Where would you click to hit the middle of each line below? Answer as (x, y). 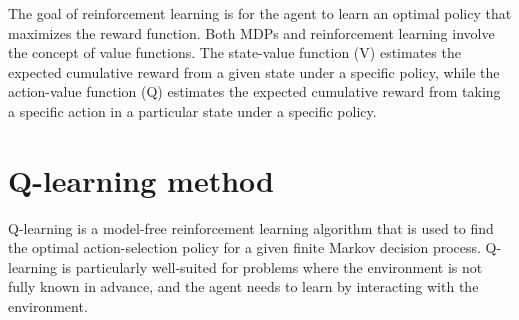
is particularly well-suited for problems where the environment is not (272, 266)
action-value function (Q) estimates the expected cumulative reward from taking (254, 91)
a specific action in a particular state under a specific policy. (192, 110)
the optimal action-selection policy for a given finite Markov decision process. (244, 247)
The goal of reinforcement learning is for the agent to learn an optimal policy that (260, 13)
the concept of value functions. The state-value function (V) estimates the (234, 52)
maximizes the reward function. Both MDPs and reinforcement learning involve (251, 32)
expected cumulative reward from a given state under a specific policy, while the (254, 71)
